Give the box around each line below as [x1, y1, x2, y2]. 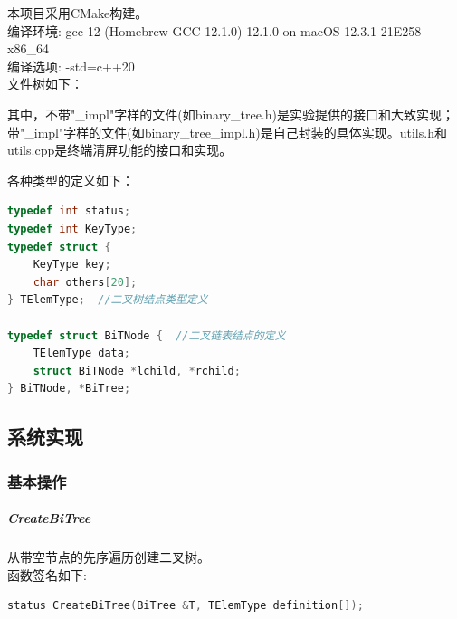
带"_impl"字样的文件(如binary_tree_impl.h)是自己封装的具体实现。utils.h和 [7, 122, 447, 141]
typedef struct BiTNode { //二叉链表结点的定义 [7, 329, 286, 342]
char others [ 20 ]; [33, 275, 138, 289]
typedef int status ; [7, 205, 131, 218]
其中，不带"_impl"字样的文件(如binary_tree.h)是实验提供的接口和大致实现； [7, 104, 454, 123]
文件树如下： [7, 74, 83, 93]
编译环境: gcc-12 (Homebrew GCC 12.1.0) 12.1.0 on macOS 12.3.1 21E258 [7, 21, 422, 40]
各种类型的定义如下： [7, 170, 134, 189]
